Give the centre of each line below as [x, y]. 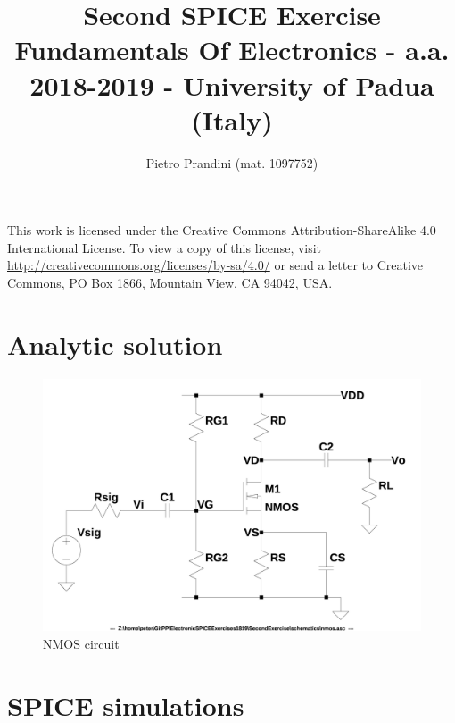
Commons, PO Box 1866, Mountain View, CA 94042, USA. [170, 283]
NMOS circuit [81, 643]
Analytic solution [115, 344]
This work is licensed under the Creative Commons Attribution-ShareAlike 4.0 [222, 230]
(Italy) [232, 119]
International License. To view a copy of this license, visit [165, 247]
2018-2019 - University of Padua [232, 84]
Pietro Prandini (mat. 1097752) [232, 162]
